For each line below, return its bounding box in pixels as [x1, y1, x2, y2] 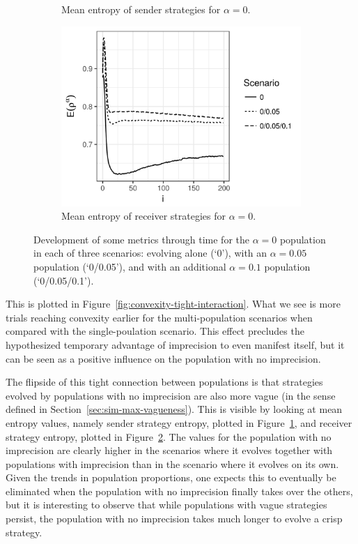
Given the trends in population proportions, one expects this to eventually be [6, 470, 336, 485]
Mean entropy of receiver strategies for [61, 209, 226, 223]
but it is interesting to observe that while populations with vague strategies [6, 497, 327, 512]
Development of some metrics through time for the [33, 232, 249, 246]
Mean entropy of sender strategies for [61, 2, 221, 16]
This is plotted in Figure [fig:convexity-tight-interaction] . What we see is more [6, 296, 341, 311]
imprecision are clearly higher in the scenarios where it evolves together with [6, 443, 333, 458]
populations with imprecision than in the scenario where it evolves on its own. [6, 456, 339, 471]
